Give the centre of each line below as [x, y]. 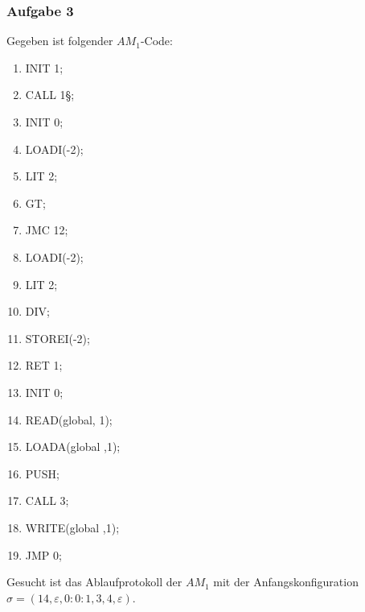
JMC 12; [47, 230]
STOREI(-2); [57, 338]
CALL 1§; [50, 95]
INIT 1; [44, 67]
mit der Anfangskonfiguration [286, 582]
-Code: [156, 41]
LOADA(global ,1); [73, 447]
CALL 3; [47, 500]
